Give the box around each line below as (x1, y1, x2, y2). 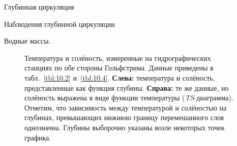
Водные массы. (4, 35, 51, 46)
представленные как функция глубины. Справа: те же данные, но (24, 82, 229, 93)
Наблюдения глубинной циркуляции (4, 18, 115, 29)
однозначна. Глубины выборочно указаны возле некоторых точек (24, 122, 225, 132)
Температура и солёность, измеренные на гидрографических (24, 52, 211, 63)
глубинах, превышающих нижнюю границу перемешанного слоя (24, 112, 224, 123)
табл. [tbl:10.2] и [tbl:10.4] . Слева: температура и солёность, (24, 72, 215, 83)
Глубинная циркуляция (4, 2, 74, 12)
